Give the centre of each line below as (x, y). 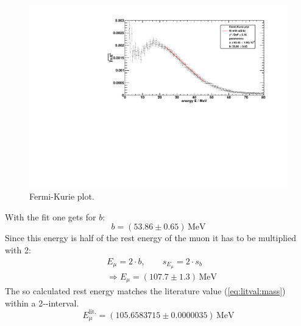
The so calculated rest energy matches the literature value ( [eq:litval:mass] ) (145, 291)
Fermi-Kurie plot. (62, 196)
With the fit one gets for (51, 216)
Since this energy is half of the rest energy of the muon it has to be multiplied (150, 238)
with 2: (18, 250)
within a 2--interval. (42, 302)
